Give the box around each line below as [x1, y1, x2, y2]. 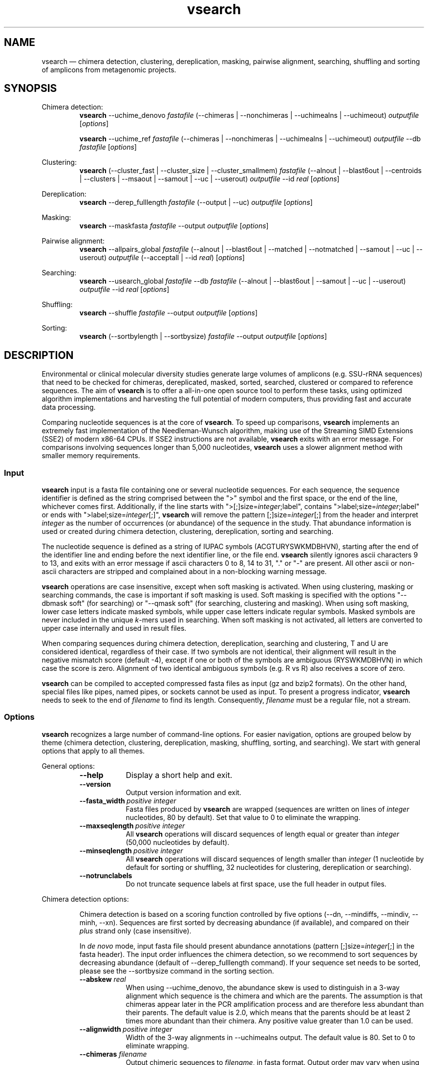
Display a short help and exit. [126, 770, 233, 780]
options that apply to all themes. [42, 746, 145, 755]
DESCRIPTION [4, 349, 74, 361]
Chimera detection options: [42, 894, 129, 903]
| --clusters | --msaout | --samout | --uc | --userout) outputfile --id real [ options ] [79, 175, 340, 183]
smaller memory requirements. [42, 451, 140, 460]
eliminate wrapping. [126, 1041, 189, 1050]
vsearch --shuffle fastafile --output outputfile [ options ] [79, 309, 258, 317]
